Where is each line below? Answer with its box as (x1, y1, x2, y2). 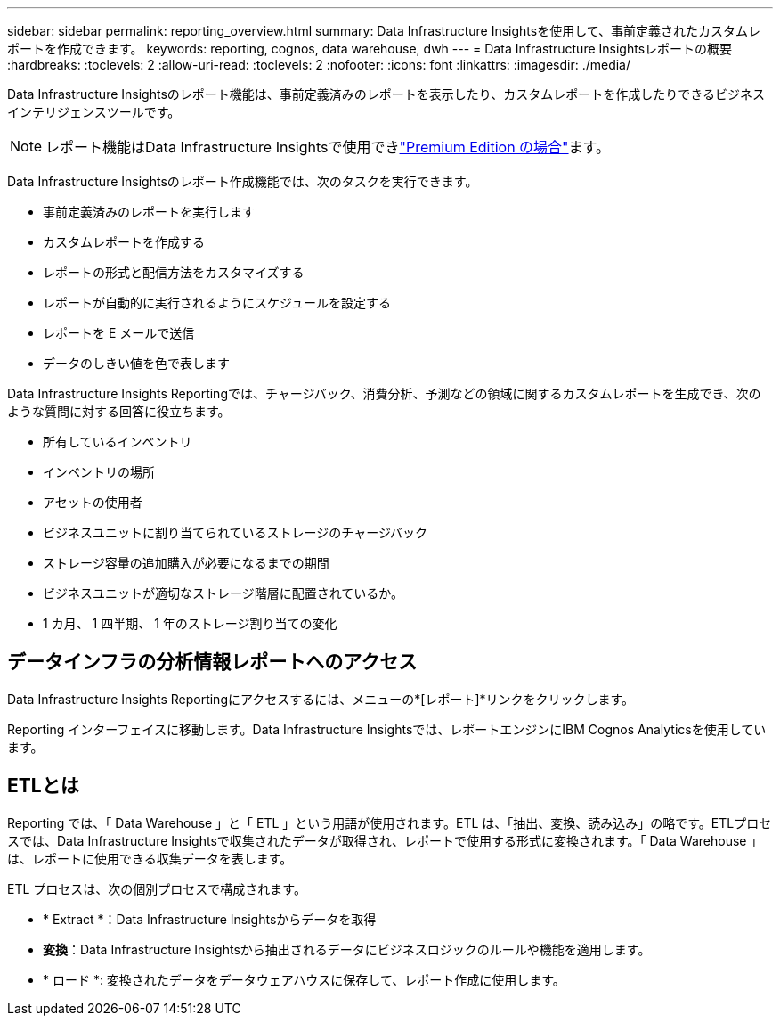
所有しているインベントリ (43, 434, 192, 449)
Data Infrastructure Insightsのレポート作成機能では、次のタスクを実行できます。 (7, 174, 478, 189)
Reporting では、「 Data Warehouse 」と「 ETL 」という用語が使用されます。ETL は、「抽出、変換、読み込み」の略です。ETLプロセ (7, 814, 772, 831)
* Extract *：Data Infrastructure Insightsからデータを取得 (43, 911, 377, 927)
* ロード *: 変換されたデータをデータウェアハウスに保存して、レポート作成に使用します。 (43, 971, 565, 987)
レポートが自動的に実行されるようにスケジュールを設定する (43, 295, 392, 310)
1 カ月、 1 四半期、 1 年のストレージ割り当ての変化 (43, 616, 337, 631)
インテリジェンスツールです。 (7, 104, 181, 119)
